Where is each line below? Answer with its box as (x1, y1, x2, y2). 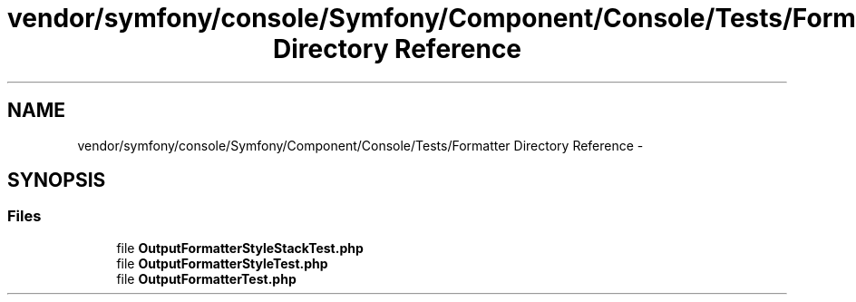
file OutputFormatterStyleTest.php (116, 255, 328, 271)
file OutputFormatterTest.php (116, 270, 297, 287)
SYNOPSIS (7, 169, 106, 192)
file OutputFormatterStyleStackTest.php (116, 239, 364, 256)
